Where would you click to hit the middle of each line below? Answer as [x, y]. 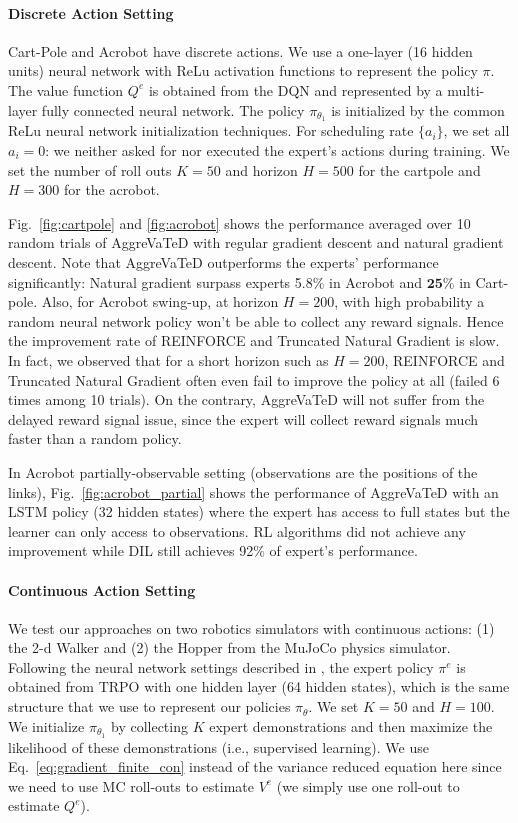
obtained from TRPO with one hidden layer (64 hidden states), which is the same [259, 686]
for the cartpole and [419, 169]
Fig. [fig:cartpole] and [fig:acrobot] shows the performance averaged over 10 [239, 222]
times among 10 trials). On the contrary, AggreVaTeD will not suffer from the [246, 399]
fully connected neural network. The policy [173, 109]
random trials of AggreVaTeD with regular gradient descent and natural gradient [256, 242]
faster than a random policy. [95, 438]
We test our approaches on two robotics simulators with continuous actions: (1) [251, 627]
